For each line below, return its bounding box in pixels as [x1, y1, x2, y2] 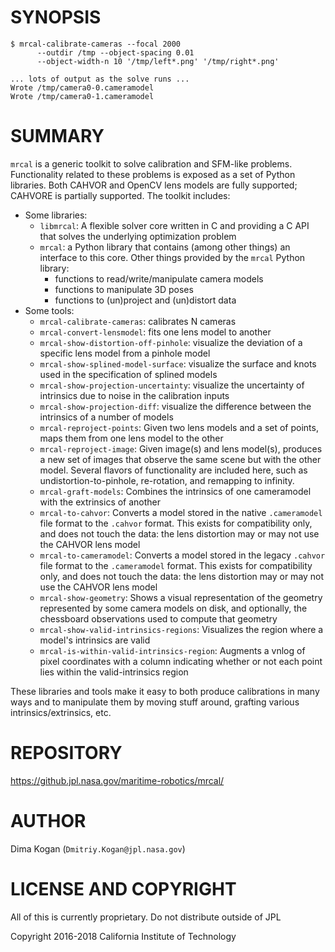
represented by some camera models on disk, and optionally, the [39, 602, 308, 614]
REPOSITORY [10, 742, 123, 765]
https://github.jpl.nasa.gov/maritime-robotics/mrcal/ [10, 774, 225, 786]
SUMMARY [10, 125, 105, 148]
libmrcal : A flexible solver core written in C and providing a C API [39, 219, 310, 231]
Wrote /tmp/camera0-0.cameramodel [10, 82, 155, 93]
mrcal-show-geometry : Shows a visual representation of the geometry [39, 591, 323, 603]
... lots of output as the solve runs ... [10, 74, 190, 84]
